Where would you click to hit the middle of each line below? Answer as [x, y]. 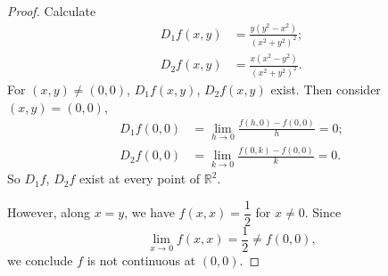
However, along [49, 212]
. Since [323, 212]
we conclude [40, 260]
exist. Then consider [326, 89]
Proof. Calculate [52, 11]
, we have [149, 212]
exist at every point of [140, 179]
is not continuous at [141, 260]
